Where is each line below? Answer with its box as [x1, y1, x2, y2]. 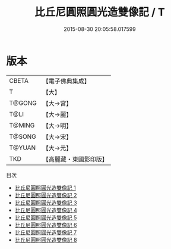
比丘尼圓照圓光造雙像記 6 [14, 221, 77, 228]
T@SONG [9, 132, 37, 141]
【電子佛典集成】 [42, 77, 90, 85]
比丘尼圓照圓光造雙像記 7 [14, 229, 77, 236]
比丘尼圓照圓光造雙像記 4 [14, 206, 77, 213]
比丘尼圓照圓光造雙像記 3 [14, 199, 77, 206]
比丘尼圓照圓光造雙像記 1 [14, 184, 76, 191]
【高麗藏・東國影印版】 [42, 155, 108, 163]
